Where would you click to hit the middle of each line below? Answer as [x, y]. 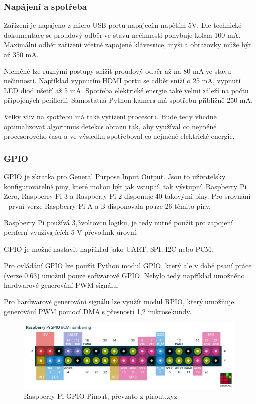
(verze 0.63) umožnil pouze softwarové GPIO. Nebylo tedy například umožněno [124, 275]
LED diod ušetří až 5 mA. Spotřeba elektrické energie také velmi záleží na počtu [126, 90]
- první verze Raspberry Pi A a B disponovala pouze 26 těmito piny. [107, 205]
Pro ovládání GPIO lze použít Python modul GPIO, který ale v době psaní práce [128, 265]
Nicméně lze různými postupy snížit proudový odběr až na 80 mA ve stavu [118, 71]
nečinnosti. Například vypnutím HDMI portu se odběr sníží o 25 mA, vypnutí [122, 81]
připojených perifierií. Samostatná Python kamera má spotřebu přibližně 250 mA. [128, 100]
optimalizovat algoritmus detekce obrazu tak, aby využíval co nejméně [110, 126]
